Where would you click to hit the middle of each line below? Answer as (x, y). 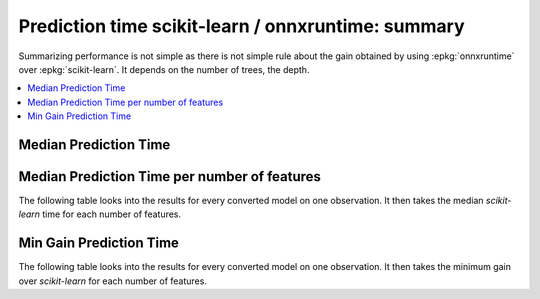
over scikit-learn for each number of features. (112, 281)
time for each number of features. (111, 214)
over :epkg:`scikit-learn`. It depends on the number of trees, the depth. (164, 69)
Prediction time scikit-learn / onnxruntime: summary (241, 26)
